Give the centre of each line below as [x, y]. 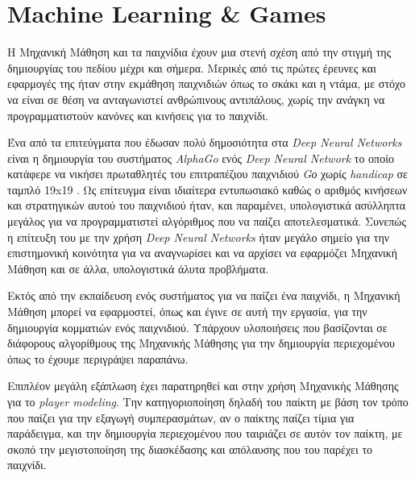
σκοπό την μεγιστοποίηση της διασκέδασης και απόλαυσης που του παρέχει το [190, 449]
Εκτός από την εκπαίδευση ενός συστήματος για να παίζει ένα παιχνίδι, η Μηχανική [204, 295]
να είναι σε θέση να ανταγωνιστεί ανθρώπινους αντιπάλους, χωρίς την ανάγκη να [196, 99]
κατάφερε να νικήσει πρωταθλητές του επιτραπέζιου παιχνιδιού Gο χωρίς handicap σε [207, 174]
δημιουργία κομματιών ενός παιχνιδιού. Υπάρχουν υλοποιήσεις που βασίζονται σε [197, 327]
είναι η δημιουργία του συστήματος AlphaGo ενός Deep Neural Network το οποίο [201, 158]
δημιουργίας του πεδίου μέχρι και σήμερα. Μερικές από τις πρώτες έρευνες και [192, 67]
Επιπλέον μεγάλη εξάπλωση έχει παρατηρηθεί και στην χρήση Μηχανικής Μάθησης [203, 386]
